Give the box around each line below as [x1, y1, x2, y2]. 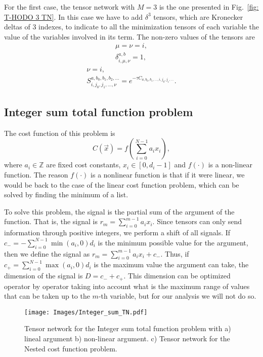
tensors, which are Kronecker [153, 11, 243, 22]
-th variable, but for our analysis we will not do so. [98, 291, 256, 301]
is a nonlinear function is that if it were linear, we [91, 169, 245, 180]
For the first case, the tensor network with [4, 2, 135, 12]
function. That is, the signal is [4, 216, 98, 227]
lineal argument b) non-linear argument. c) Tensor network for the [24, 333, 230, 344]
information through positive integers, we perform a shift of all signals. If [4, 227, 231, 238]
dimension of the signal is [4, 270, 83, 281]
